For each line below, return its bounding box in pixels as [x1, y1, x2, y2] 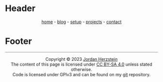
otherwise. [71, 66, 92, 72]
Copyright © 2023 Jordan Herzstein [45, 56, 118, 62]
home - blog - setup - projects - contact [41, 19, 122, 25]
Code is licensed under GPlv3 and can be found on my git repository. [12, 71, 151, 77]
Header [5, 3, 35, 14]
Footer [5, 36, 33, 47]
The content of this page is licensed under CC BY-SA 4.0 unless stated [10, 61, 153, 67]
